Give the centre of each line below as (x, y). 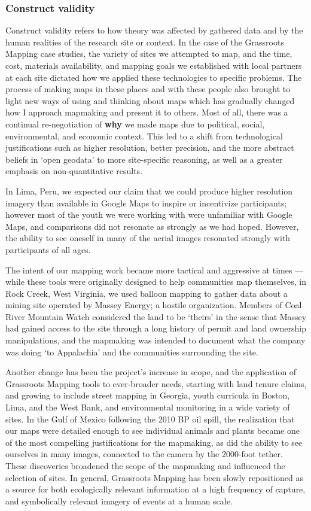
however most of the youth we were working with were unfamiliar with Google (149, 215)
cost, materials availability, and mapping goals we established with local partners (154, 65)
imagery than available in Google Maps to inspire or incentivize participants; (146, 203)
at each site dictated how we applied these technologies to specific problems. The (154, 77)
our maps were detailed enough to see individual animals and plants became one (153, 431)
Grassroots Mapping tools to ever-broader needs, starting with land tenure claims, (156, 383)
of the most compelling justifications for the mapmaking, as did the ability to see (154, 442)
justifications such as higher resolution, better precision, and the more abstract (150, 147)
